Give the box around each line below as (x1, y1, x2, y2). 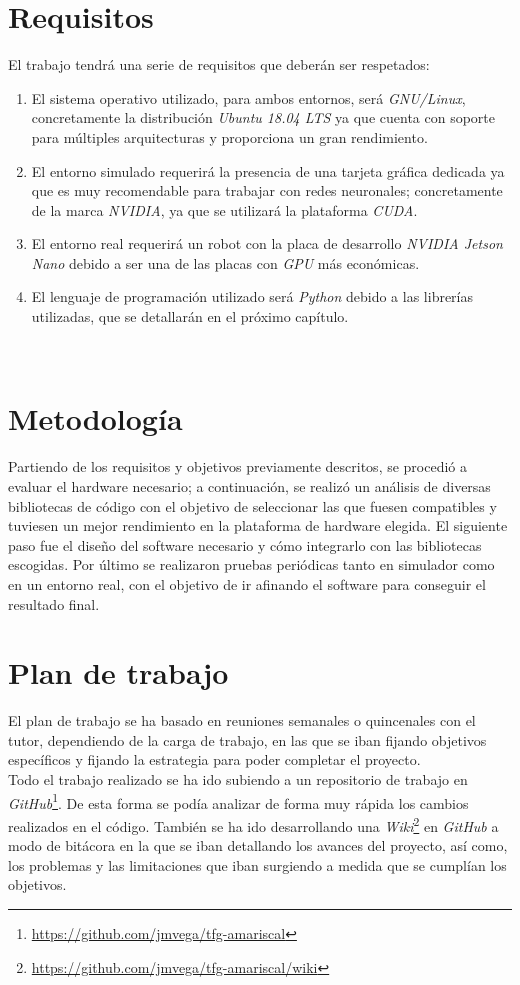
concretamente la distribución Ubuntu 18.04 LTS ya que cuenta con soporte (31, 107, 495, 128)
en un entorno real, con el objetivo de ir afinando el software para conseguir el (8, 573, 486, 594)
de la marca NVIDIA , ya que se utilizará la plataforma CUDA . (31, 199, 418, 220)
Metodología (8, 398, 183, 439)
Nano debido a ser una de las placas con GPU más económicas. (31, 252, 420, 273)
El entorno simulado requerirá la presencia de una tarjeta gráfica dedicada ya (31, 160, 505, 181)
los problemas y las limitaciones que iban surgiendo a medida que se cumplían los (8, 854, 507, 875)
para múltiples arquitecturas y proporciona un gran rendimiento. (31, 126, 428, 147)
